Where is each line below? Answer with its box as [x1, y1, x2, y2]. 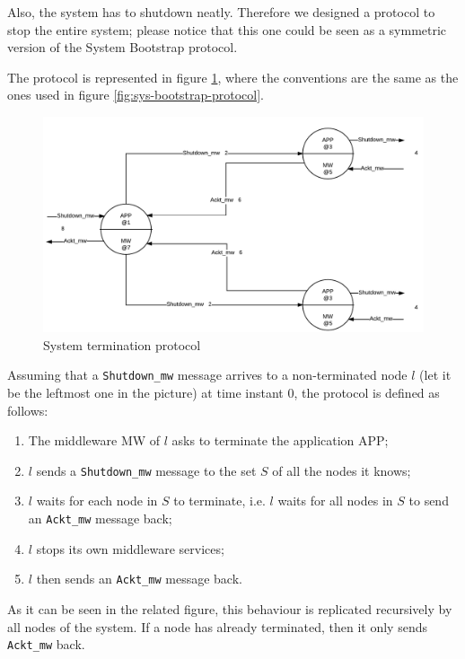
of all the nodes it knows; [272, 461, 411, 479]
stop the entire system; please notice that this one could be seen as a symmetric [7, 20, 447, 39]
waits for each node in [36, 491, 158, 510]
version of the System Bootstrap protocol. [7, 38, 238, 57]
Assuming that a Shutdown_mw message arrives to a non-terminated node [7, 365, 408, 384]
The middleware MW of [28, 431, 161, 450]
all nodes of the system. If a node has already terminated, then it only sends [7, 617, 427, 636]
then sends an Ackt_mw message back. [36, 569, 242, 588]
